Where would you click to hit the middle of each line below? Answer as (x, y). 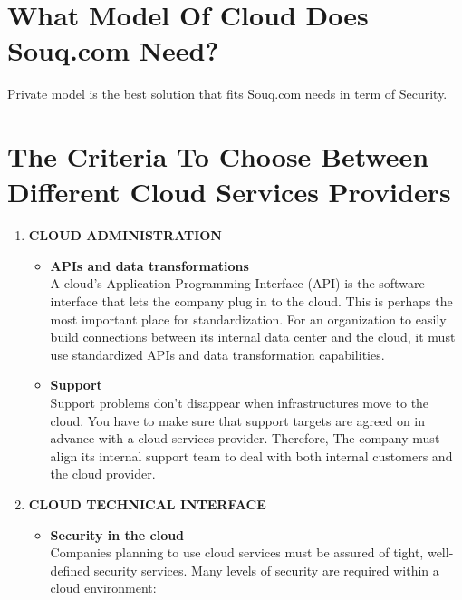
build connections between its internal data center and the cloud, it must (253, 337)
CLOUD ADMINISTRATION (125, 235)
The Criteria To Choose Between (218, 156)
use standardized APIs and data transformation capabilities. (217, 354)
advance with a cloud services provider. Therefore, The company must (245, 438)
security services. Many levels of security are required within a (266, 570)
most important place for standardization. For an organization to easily (248, 319)
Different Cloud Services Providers (229, 192)
